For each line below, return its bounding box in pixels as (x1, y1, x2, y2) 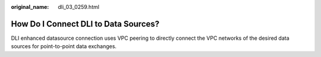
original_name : (11, 4, 49, 10)
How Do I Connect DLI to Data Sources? (11, 18, 160, 29)
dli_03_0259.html (58, 4, 99, 10)
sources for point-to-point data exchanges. (11, 43, 117, 50)
